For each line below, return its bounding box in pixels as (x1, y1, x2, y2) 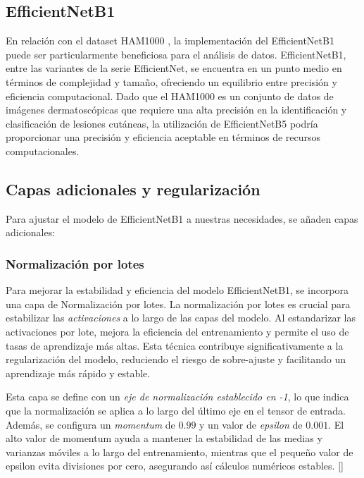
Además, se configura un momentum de (6, 417, 175, 431)
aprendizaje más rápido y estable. (6, 365, 151, 380)
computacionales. (6, 143, 80, 158)
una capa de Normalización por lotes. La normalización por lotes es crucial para (6, 296, 351, 311)
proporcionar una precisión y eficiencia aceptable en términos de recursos (6, 130, 321, 145)
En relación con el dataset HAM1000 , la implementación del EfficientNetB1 (6, 33, 334, 48)
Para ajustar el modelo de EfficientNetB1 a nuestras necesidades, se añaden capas (6, 211, 358, 226)
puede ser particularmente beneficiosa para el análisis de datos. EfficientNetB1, (6, 47, 346, 61)
